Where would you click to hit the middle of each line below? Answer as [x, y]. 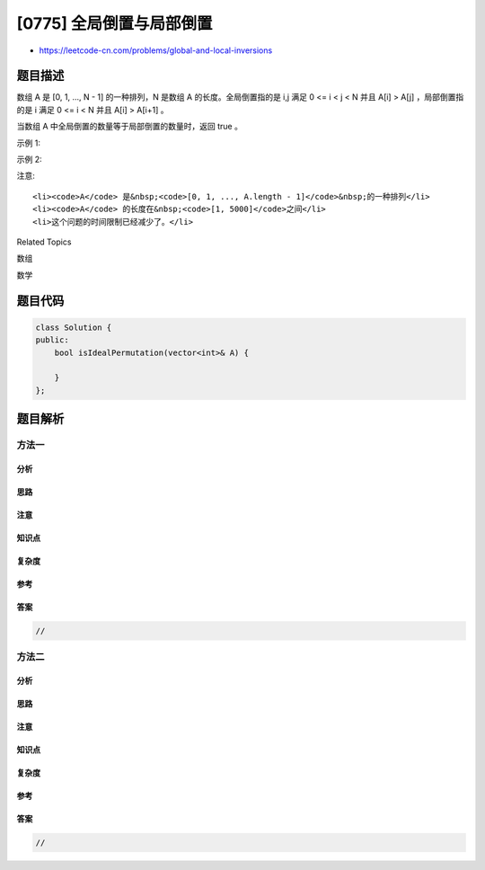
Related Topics [44, 242]
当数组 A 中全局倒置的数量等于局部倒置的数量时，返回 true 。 [129, 127]
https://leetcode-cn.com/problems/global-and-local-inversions [156, 50]
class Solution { [74, 327]
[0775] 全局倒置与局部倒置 [115, 23]
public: [52, 340]
